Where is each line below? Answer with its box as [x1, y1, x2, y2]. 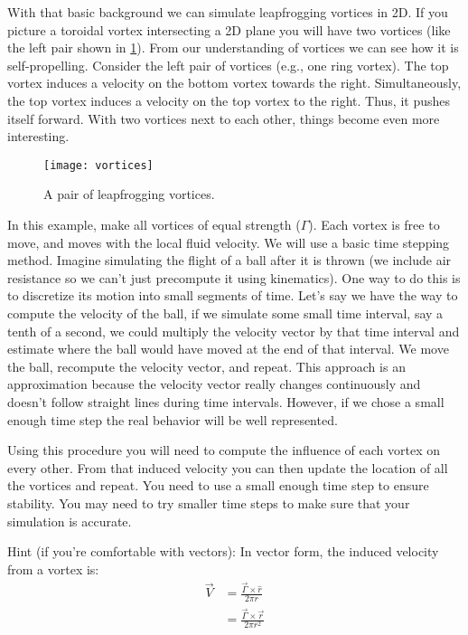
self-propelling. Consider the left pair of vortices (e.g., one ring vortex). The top [7, 55, 449, 74]
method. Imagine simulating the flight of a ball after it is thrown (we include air [7, 251, 452, 270]
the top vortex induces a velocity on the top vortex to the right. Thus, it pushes [7, 90, 451, 109]
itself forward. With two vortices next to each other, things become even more [7, 109, 440, 128]
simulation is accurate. [7, 511, 132, 530]
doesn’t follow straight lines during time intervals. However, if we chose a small [7, 392, 445, 411]
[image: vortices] [43, 158, 154, 172]
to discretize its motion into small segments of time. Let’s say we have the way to [7, 286, 458, 305]
